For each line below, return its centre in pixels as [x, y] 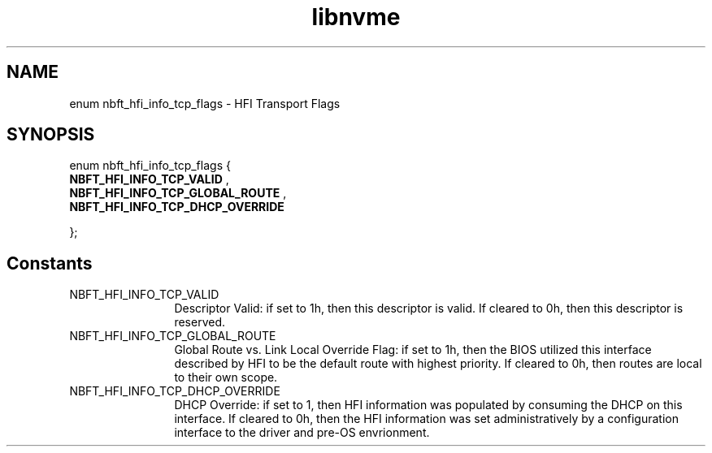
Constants [50, 263]
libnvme [356, 17]
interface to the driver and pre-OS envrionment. [302, 433]
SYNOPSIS [51, 135]
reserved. [200, 322]
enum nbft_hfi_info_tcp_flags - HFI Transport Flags [205, 103]
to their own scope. [226, 377]
